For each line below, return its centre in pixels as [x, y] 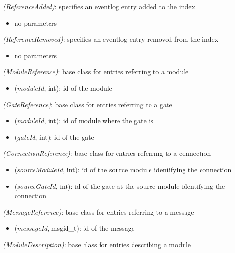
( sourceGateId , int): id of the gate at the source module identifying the [120, 186]
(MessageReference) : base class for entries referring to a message [99, 211]
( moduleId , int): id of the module [63, 88]
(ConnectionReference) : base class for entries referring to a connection [107, 153]
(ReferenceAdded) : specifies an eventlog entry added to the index [99, 6]
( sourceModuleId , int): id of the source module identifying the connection [123, 169]
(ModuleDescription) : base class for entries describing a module [97, 244]
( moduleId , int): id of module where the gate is [84, 121]
